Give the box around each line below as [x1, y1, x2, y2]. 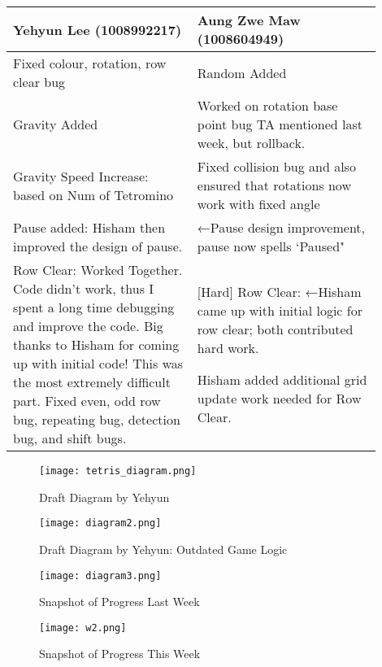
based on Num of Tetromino [13, 185, 174, 204]
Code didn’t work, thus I [13, 279, 154, 298]
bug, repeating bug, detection [13, 410, 180, 429]
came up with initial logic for [197, 300, 362, 320]
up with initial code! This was [13, 354, 184, 373]
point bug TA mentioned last [197, 115, 363, 133]
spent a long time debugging [13, 298, 175, 316]
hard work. [197, 338, 259, 357]
